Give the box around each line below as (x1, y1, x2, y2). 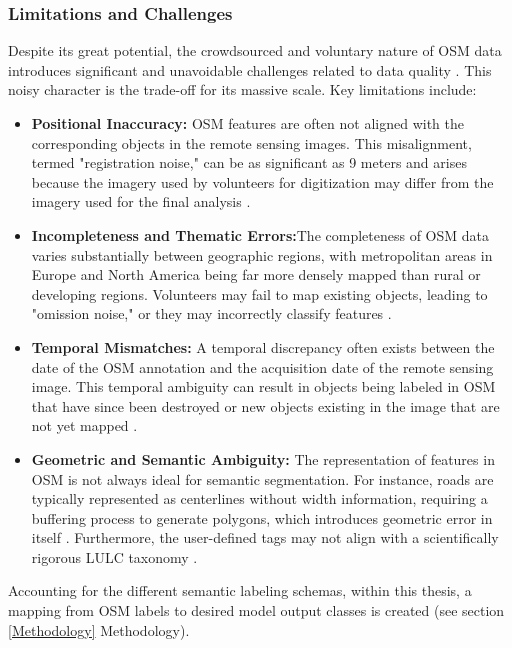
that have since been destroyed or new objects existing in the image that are (31, 395, 500, 416)
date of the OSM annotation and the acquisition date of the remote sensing (31, 356, 494, 377)
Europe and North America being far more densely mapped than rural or (31, 264, 481, 285)
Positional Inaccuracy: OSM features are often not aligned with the (31, 113, 464, 133)
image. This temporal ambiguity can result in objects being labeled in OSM (31, 376, 496, 397)
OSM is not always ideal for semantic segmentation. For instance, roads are (31, 468, 494, 489)
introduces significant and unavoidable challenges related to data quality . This (8, 59, 492, 80)
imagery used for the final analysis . (31, 191, 251, 212)
